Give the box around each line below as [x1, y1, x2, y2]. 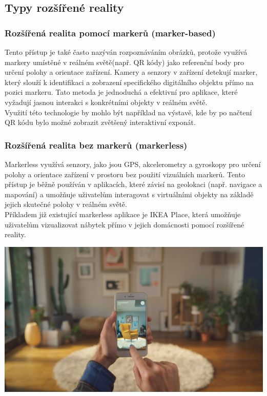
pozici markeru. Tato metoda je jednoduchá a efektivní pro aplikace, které [5, 87, 238, 97]
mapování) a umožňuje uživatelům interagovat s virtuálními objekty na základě [5, 189, 254, 199]
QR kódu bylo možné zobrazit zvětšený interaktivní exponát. [5, 117, 196, 128]
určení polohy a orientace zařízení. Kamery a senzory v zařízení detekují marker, [5, 67, 258, 77]
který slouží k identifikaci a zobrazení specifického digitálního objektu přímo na [5, 76, 254, 87]
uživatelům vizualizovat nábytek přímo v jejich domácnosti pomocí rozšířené [5, 219, 244, 230]
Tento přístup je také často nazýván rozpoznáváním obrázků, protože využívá [5, 47, 248, 57]
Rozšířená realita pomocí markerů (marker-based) [5, 26, 216, 39]
